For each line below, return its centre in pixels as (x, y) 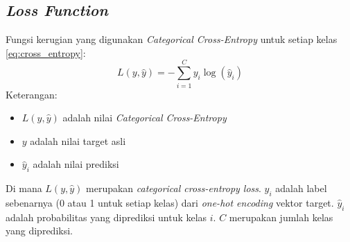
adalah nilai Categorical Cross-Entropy (145, 118)
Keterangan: (32, 94)
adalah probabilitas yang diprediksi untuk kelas (106, 217)
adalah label (301, 188)
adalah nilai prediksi (76, 164)
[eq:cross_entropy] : (46, 52)
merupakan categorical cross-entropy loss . (174, 188)
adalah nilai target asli (78, 140)
